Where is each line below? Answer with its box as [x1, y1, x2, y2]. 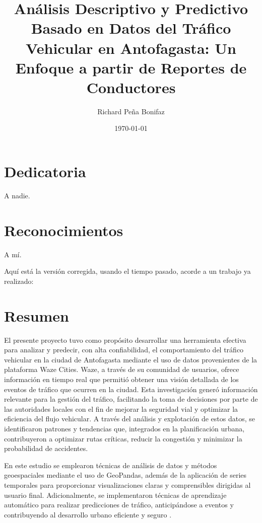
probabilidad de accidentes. [4, 443, 88, 454]
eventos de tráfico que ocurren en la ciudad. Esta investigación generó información [4, 384, 258, 394]
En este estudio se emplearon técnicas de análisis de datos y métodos [4, 460, 217, 470]
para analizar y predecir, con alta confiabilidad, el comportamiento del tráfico [4, 344, 244, 355]
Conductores [86, 77, 176, 97]
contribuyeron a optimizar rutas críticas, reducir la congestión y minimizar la [4, 433, 242, 443]
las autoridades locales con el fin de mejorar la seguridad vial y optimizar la [4, 403, 238, 414]
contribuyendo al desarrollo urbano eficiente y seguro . [4, 509, 172, 519]
